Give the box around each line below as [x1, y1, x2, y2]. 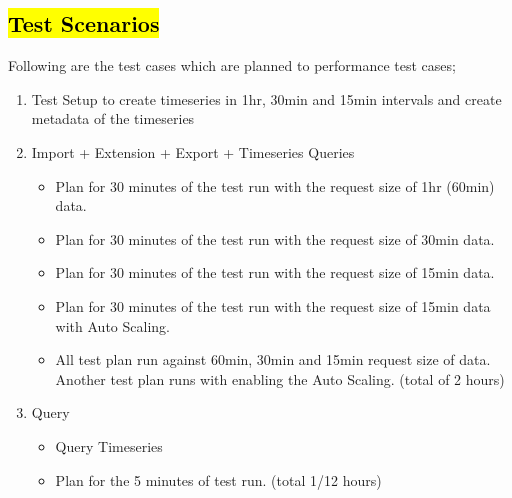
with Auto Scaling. [55, 315, 170, 336]
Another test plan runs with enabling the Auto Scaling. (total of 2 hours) [55, 368, 505, 389]
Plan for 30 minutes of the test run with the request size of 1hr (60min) [55, 175, 495, 196]
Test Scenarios [8, 8, 160, 39]
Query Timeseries [55, 435, 163, 456]
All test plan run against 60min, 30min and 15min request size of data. [55, 349, 491, 370]
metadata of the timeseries [31, 108, 195, 129]
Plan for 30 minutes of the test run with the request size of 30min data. [55, 228, 495, 249]
